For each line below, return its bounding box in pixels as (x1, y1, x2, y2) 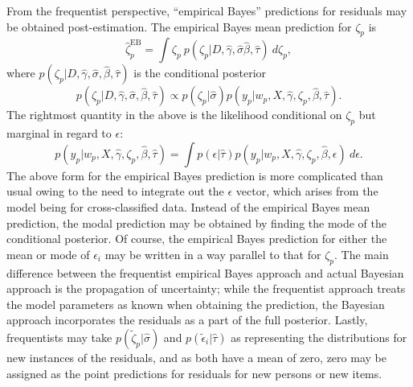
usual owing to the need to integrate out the (6, 183, 224, 200)
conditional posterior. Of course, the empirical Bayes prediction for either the (6, 230, 387, 247)
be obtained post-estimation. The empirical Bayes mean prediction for (6, 18, 352, 35)
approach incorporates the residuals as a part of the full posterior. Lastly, (6, 311, 368, 328)
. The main (334, 245, 389, 262)
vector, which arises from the (235, 183, 378, 200)
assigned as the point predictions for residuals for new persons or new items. (6, 364, 382, 381)
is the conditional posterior (133, 64, 267, 81)
